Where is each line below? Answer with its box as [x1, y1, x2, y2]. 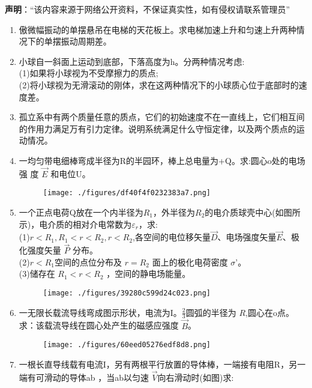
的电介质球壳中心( [205, 206, 275, 218]
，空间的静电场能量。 [106, 267, 191, 280]
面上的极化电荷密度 [152, 255, 228, 268]
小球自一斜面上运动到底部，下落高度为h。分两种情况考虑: [19, 55, 245, 67]
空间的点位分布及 [55, 255, 122, 268]
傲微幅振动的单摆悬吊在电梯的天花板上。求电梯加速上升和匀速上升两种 [19, 23, 296, 35]
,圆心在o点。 [245, 306, 294, 318]
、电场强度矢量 [217, 231, 277, 243]
